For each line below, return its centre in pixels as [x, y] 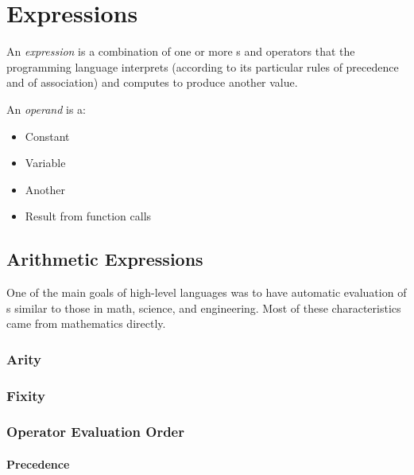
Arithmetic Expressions [105, 259]
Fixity [26, 395]
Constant [47, 136]
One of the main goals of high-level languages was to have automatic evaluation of [207, 292]
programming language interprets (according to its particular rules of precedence [203, 66]
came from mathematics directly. [86, 323]
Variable [45, 163]
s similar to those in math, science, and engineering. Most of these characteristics [204, 308]
